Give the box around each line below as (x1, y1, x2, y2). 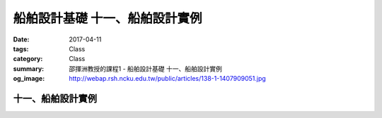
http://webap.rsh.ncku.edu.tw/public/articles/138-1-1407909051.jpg (69, 74, 267, 83)
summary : (13, 64, 45, 73)
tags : (13, 44, 29, 53)
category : (13, 55, 43, 63)
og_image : (13, 74, 45, 83)
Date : (13, 35, 30, 44)
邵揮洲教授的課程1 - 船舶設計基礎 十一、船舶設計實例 (69, 64, 222, 73)
